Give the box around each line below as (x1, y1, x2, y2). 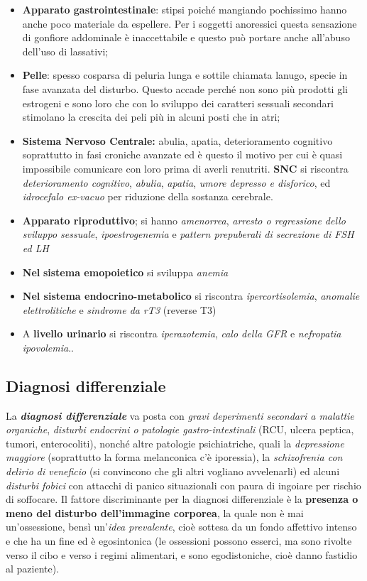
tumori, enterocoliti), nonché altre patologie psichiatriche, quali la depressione (6, 435, 344, 450)
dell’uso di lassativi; (22, 43, 109, 58)
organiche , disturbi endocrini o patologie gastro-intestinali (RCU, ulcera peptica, (6, 422, 354, 437)
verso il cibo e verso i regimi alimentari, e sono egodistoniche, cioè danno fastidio (6, 547, 358, 562)
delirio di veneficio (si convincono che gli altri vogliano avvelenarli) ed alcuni (6, 464, 340, 479)
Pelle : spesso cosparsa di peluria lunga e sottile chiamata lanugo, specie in (22, 67, 348, 82)
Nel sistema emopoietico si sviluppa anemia (22, 264, 229, 279)
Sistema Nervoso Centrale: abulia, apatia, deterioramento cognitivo (22, 133, 333, 148)
